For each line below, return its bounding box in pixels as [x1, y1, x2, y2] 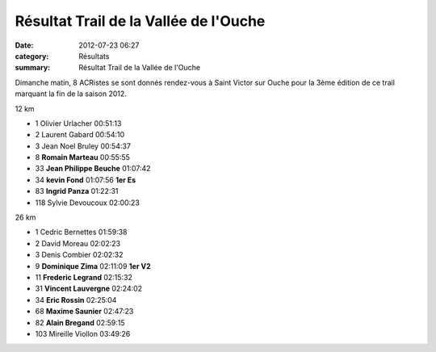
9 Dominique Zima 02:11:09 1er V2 [35, 261, 151, 270]
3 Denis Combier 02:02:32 [35, 250, 124, 260]
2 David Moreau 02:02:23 [35, 238, 121, 248]
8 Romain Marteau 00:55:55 [35, 153, 131, 162]
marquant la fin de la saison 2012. [15, 89, 127, 98]
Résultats [78, 51, 110, 61]
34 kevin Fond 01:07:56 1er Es [35, 174, 136, 185]
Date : [15, 40, 34, 50]
